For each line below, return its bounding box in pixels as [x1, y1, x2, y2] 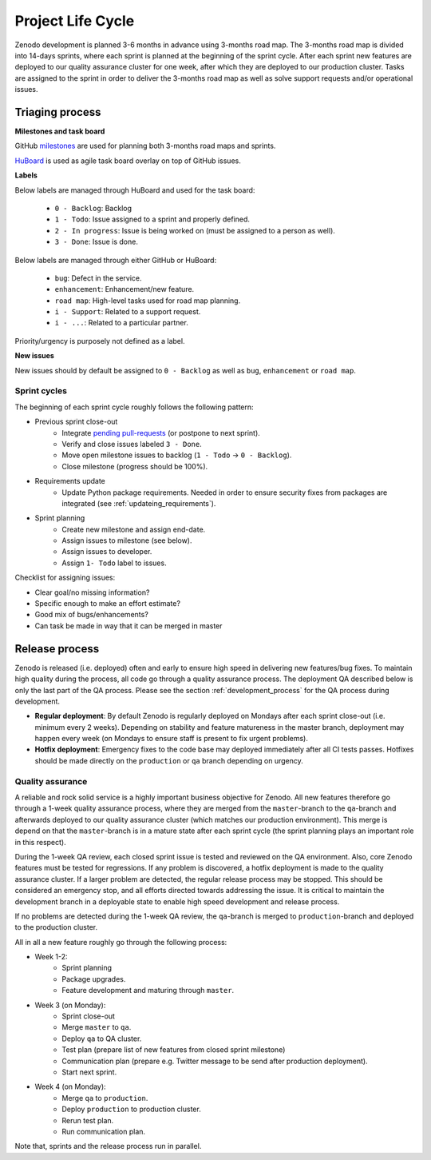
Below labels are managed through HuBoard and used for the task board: [14, 185, 255, 195]
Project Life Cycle [14, 12, 135, 30]
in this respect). [14, 837, 67, 847]
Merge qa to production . [61, 1093, 148, 1102]
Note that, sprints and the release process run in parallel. [14, 1142, 202, 1151]
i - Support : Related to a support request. [54, 307, 201, 317]
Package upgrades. [61, 974, 126, 983]
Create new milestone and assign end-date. [61, 524, 206, 534]
